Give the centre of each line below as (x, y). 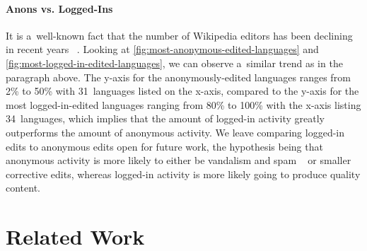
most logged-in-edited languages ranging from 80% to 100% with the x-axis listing (183, 104)
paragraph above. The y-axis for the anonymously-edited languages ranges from (178, 77)
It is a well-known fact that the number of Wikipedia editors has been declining (179, 35)
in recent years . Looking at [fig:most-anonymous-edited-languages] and (162, 49)
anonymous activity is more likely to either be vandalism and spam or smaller (179, 160)
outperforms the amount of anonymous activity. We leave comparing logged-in (175, 132)
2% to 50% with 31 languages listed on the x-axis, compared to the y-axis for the (182, 91)
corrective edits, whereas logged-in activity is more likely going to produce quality (183, 174)
